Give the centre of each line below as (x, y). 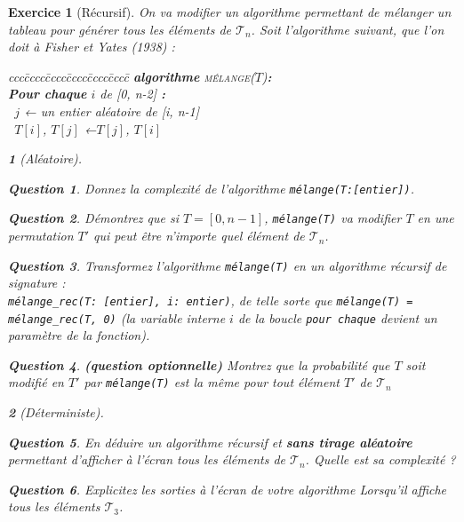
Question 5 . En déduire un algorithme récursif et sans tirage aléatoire (210, 442)
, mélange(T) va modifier (333, 218)
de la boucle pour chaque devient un (337, 317)
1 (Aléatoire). (45, 158)
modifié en (36, 382)
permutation (41, 236)
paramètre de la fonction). (79, 335)
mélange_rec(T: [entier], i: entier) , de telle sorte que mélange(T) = (211, 300)
